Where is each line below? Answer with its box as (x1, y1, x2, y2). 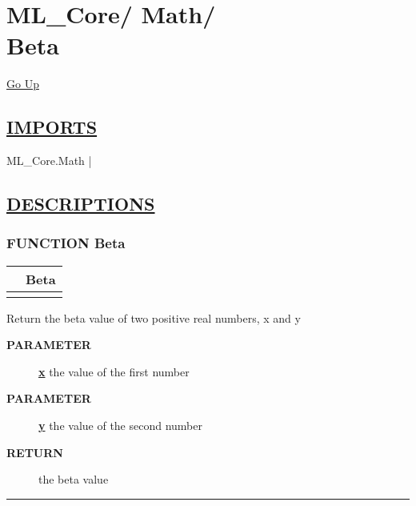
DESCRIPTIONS (6, 191, 155, 216)
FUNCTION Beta (6, 233, 126, 253)
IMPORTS (6, 114, 98, 139)
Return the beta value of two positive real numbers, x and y (6, 309, 301, 326)
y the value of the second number (38, 417, 202, 434)
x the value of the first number (38, 363, 190, 379)
